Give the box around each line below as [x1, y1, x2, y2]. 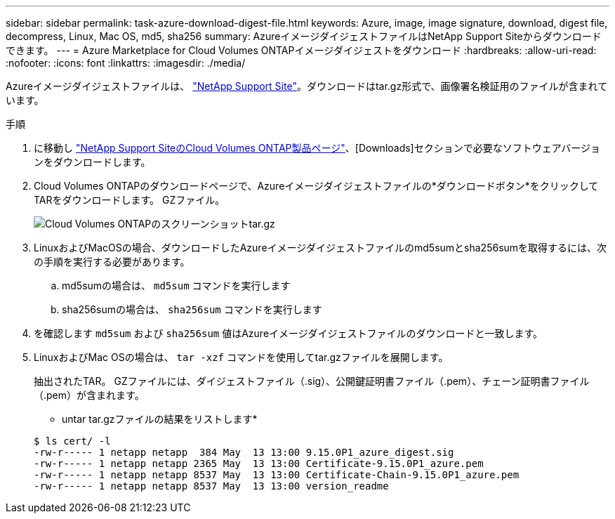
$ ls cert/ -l [34, 435, 111, 447]
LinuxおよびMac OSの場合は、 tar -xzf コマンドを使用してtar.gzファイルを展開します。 [34, 351, 449, 363]
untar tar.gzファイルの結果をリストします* [62, 413, 258, 425]
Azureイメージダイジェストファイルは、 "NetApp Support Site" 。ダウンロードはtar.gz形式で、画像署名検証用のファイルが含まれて [6, 80, 608, 92]
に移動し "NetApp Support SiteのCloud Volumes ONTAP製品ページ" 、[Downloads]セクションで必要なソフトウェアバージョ [34, 142, 600, 154]
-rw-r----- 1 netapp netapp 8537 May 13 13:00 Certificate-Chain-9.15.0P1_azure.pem [34, 469, 520, 480]
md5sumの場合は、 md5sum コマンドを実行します [62, 280, 291, 291]
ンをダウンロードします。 [34, 156, 151, 168]
